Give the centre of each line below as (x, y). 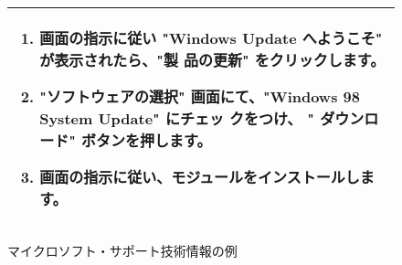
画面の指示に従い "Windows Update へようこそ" (211, 38)
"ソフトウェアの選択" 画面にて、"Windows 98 (200, 96)
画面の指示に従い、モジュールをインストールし (200, 177)
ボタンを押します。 (147, 140)
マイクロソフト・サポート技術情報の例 (122, 250)
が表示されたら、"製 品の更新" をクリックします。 (212, 60)
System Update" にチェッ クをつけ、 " (177, 118)
